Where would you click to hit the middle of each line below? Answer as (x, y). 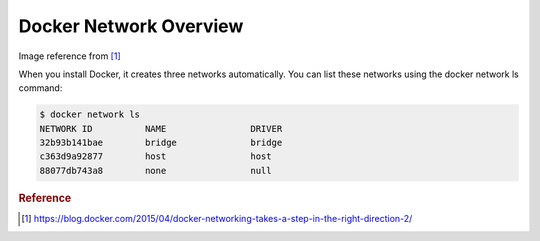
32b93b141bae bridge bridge (161, 143)
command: (40, 88)
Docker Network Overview (131, 26)
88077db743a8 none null (155, 170)
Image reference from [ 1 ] (70, 56)
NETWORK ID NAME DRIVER (161, 128)
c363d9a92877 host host (155, 156)
